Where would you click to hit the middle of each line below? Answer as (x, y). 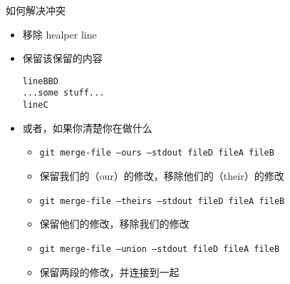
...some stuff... (63, 93)
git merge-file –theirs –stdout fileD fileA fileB (162, 201)
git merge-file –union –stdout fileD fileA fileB (160, 249)
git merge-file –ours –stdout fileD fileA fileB (157, 153)
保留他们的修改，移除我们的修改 (114, 224)
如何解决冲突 (36, 10)
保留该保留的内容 (62, 58)
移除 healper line (59, 34)
